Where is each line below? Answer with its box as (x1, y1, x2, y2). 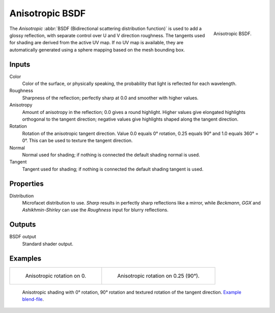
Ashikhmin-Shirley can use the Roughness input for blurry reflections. (22, 207, 169, 213)
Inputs (9, 60, 31, 69)
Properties (9, 179, 44, 188)
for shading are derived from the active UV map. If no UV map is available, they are (9, 40, 183, 46)
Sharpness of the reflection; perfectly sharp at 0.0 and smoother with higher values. (22, 95, 199, 101)
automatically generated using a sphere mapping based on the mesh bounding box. (9, 46, 185, 53)
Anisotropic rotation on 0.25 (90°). (117, 272, 200, 279)
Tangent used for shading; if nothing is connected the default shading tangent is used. (22, 166, 204, 172)
